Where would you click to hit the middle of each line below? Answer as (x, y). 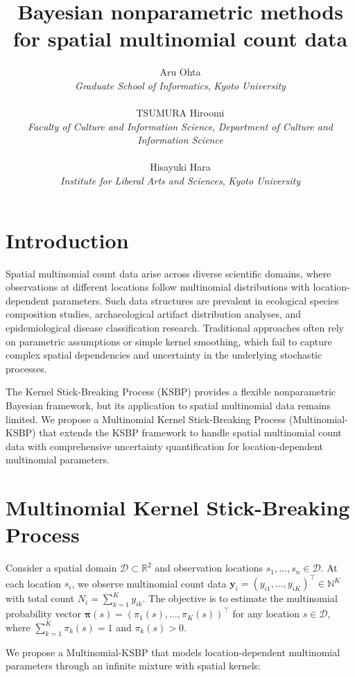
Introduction (67, 240)
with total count (40, 598)
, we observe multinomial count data (149, 583)
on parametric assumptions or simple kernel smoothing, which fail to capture (169, 341)
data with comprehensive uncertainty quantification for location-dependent (164, 446)
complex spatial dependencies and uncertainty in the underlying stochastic (164, 355)
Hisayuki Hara (180, 167)
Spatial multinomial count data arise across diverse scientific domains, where (168, 273)
